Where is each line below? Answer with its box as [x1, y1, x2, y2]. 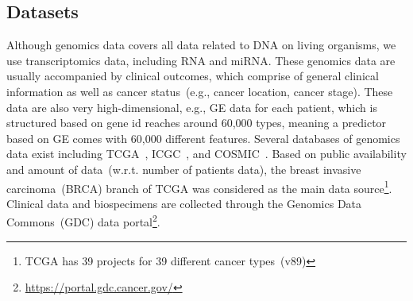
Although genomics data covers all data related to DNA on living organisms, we [6, 37, 396, 53]
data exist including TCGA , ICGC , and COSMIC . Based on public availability [6, 145, 407, 162]
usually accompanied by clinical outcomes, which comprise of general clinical [6, 68, 379, 84]
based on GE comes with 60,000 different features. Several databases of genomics [6, 129, 400, 146]
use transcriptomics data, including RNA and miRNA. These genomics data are [6, 52, 396, 68]
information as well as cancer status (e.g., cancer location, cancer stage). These [6, 83, 393, 99]
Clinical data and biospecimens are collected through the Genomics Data [6, 195, 362, 211]
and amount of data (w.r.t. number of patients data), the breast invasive [6, 160, 361, 177]
